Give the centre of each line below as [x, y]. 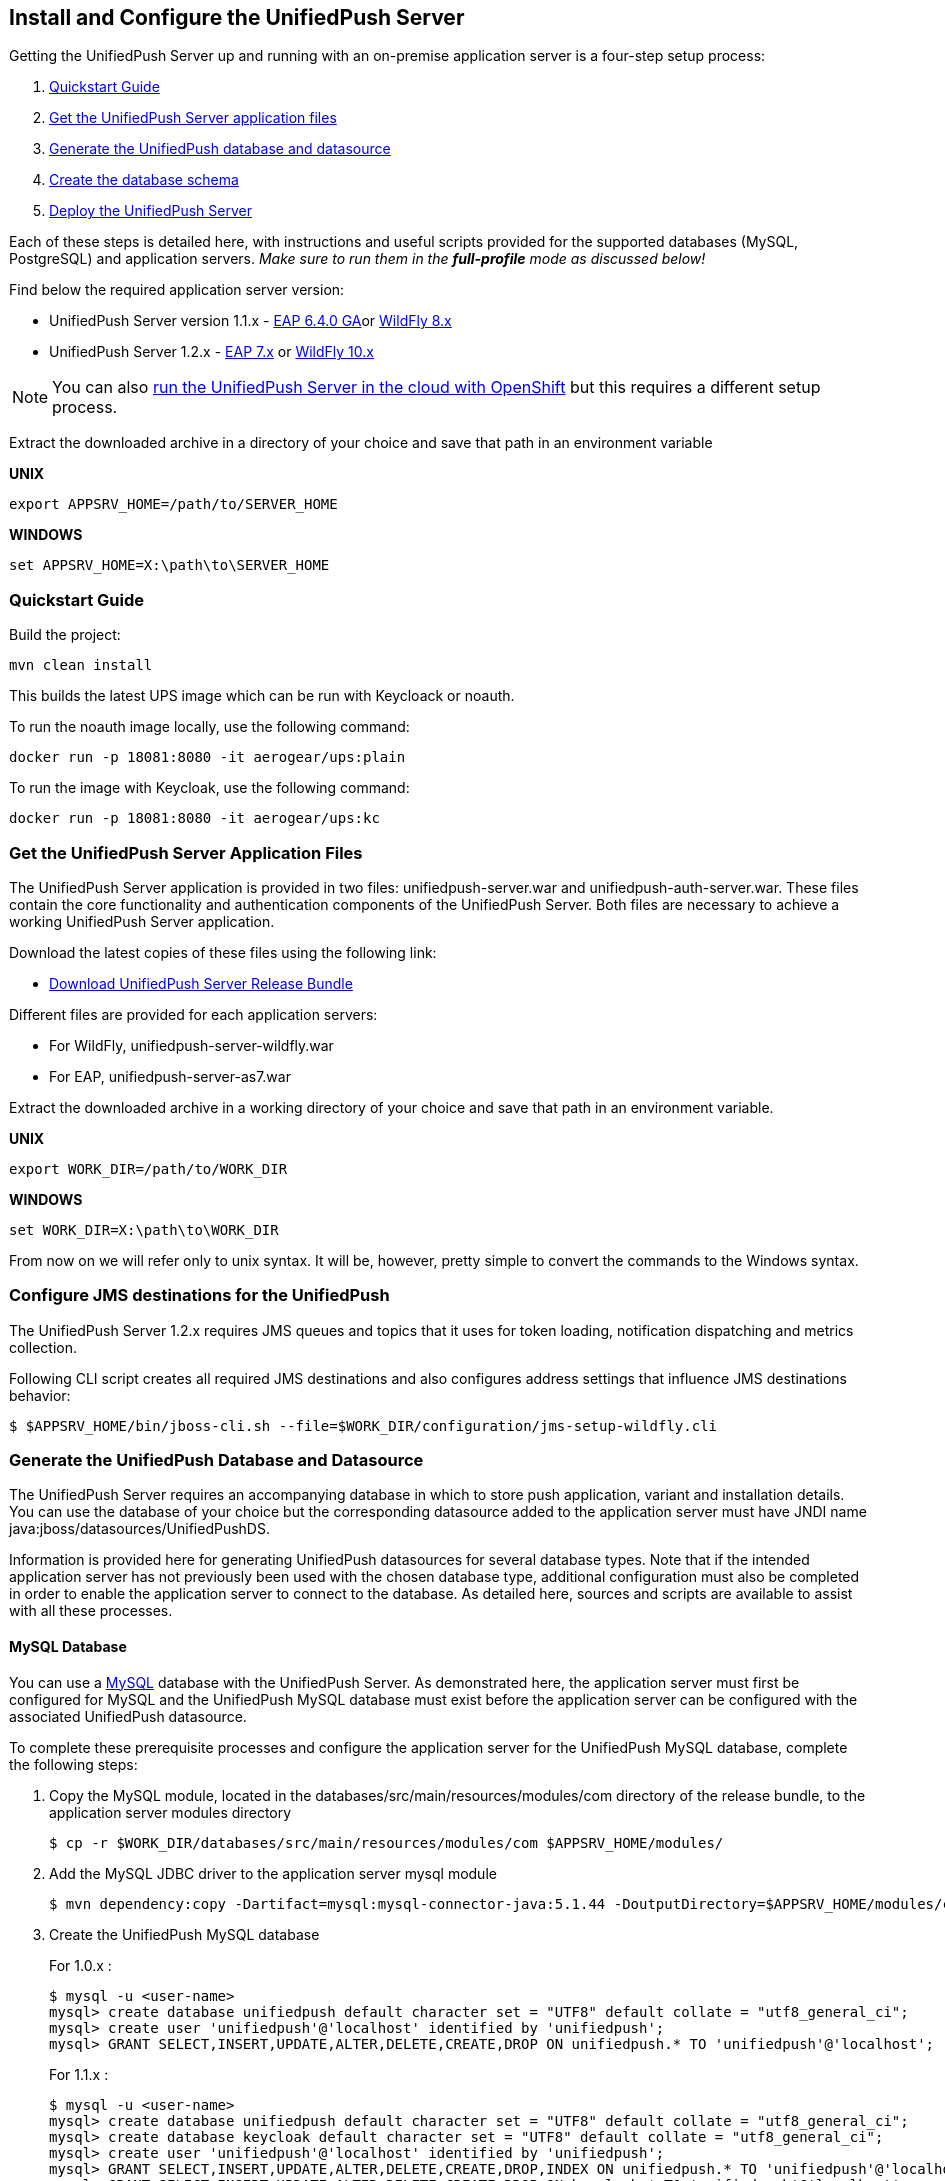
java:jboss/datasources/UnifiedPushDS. [139, 1529]
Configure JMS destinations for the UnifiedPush [199, 1295]
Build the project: [65, 635]
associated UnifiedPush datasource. [128, 1716]
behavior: [40, 1395]
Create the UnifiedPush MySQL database [184, 1934]
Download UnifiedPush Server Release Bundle [201, 983]
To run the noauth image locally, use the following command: [209, 727]
